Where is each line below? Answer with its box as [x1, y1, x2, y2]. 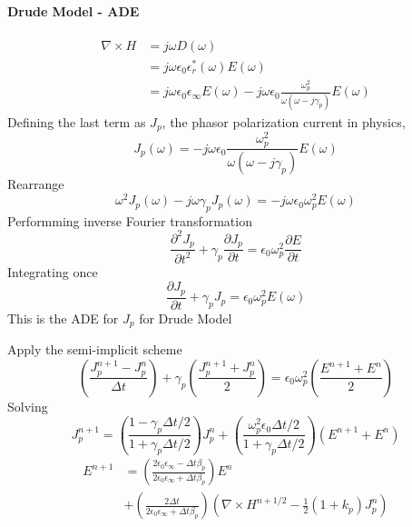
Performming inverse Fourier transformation [7, 211, 252, 230]
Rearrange [7, 174, 64, 194]
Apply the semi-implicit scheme [7, 340, 182, 359]
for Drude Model [139, 308, 232, 327]
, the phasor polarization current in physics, [162, 112, 406, 131]
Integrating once [7, 262, 98, 281]
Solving [7, 396, 48, 415]
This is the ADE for [7, 308, 119, 327]
